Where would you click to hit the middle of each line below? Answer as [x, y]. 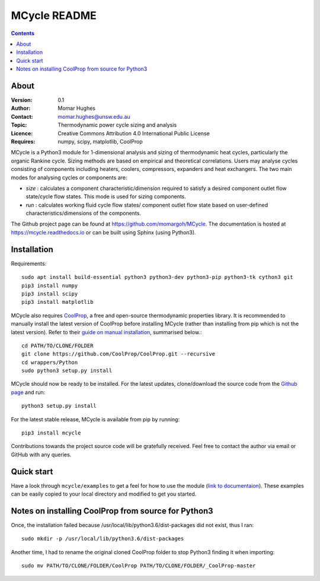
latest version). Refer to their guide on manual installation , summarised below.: [106, 332]
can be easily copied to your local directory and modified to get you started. [104, 494]
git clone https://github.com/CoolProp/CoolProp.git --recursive [119, 354]
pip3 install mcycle [51, 433]
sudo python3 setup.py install [67, 371]
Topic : [19, 125]
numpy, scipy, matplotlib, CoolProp [100, 141]
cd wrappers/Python [50, 362]
